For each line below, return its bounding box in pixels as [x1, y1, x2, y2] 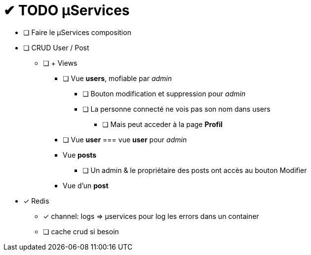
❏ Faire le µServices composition [23, 28, 131, 37]
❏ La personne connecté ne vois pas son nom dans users [82, 104, 271, 113]
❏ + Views [43, 58, 78, 67]
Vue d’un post [63, 181, 109, 190]
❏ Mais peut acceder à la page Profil [102, 120, 223, 128]
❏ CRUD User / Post [23, 43, 89, 52]
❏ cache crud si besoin [43, 227, 119, 236]
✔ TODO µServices [3, 2, 130, 19]
